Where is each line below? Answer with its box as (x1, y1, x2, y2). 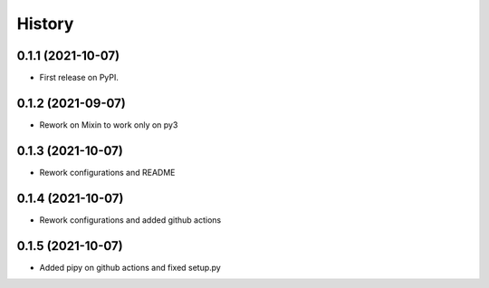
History (16, 14, 74, 34)
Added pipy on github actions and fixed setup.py (39, 262, 221, 273)
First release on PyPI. (39, 72, 120, 83)
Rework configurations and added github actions (39, 214, 222, 226)
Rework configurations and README (39, 167, 176, 178)
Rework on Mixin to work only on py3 (39, 119, 178, 130)
